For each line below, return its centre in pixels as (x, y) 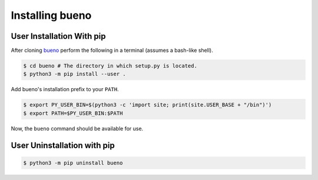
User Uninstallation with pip (63, 145)
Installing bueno (51, 15)
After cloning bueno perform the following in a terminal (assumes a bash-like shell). (112, 51)
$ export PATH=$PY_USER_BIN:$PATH (73, 113)
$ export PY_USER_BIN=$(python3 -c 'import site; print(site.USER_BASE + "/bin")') (148, 105)
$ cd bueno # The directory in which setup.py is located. (110, 66)
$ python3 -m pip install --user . (74, 74)
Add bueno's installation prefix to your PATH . (65, 89)
